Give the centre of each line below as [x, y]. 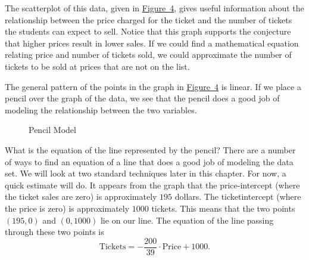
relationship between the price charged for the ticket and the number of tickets [149, 19]
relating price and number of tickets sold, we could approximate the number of [148, 55]
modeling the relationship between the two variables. [101, 109]
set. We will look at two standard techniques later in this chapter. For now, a [146, 173]
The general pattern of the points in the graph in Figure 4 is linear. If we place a [153, 86]
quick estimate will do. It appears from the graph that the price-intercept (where [152, 185]
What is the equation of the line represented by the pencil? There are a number [150, 149]
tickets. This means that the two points [223, 208]
